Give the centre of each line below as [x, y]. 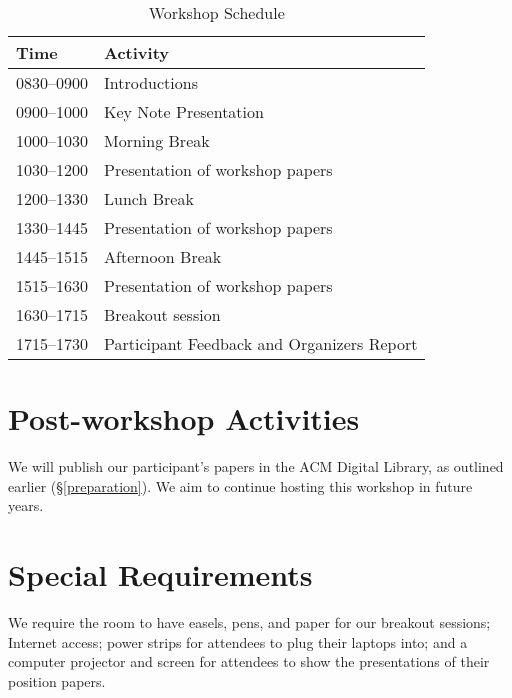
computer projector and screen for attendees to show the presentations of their [249, 661]
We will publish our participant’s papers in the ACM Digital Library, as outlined [256, 466]
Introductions [151, 82]
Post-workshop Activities [184, 418]
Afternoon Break [163, 256]
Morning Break [157, 140]
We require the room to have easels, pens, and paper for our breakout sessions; [249, 622]
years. [26, 505]
